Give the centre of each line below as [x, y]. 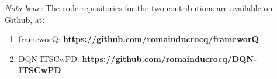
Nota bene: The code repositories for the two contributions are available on [139, 8]
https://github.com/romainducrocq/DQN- [169, 58]
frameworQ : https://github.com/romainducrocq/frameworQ [138, 39]
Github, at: [25, 19]
